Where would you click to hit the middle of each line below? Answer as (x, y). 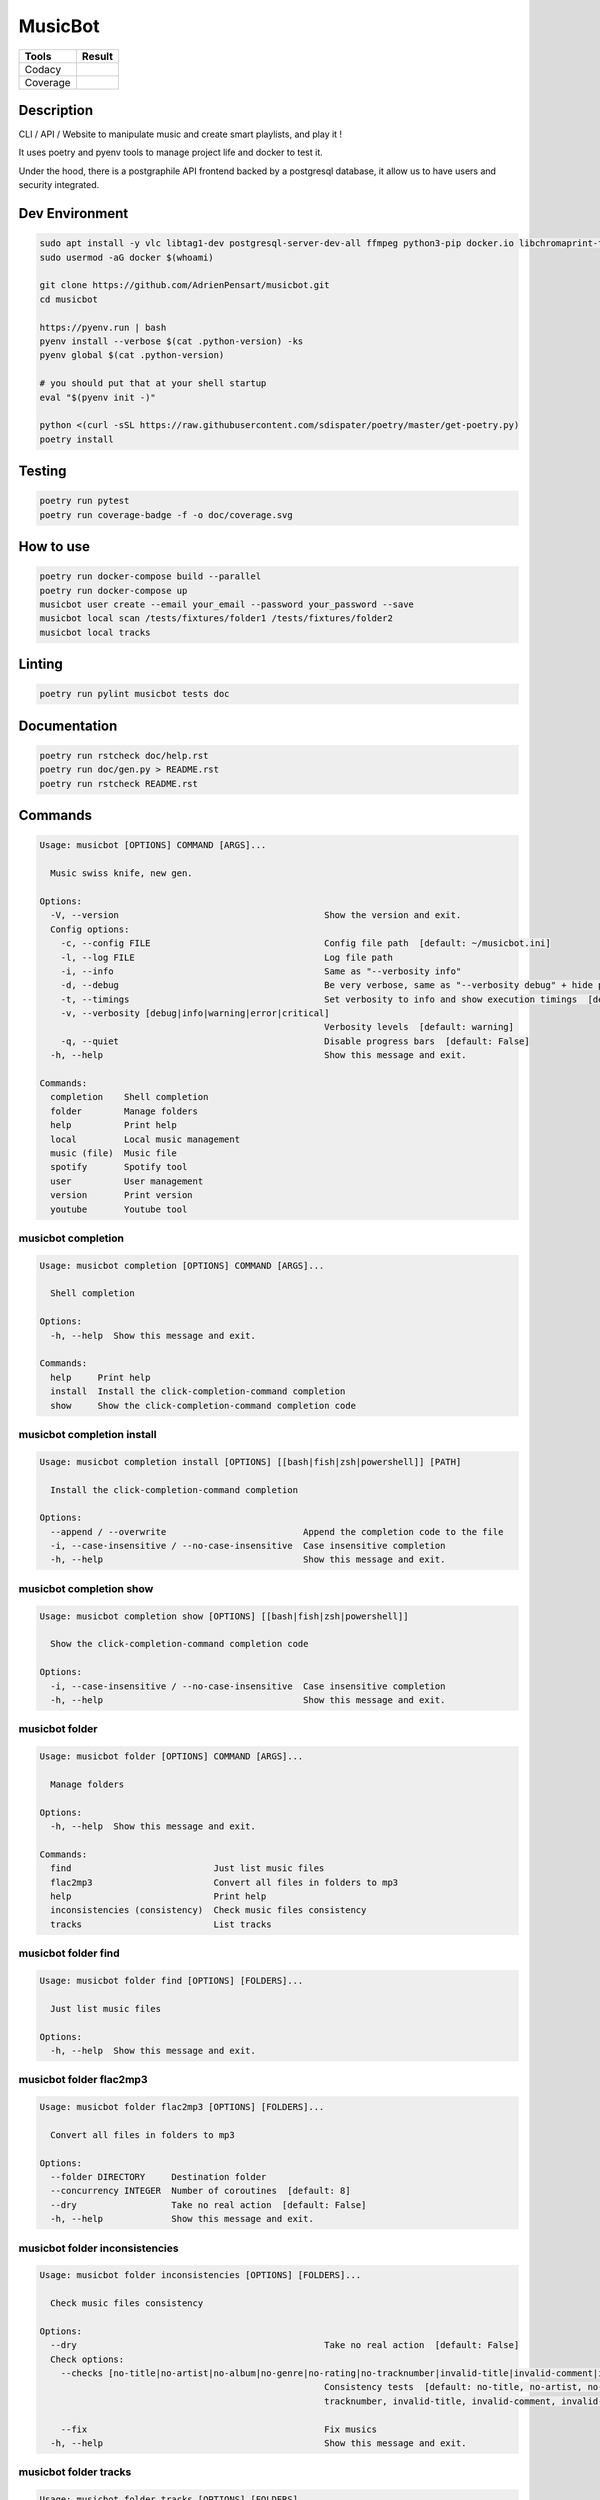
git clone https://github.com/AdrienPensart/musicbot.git (184, 285)
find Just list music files (187, 1868)
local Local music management (145, 1139)
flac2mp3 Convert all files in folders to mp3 (224, 1882)
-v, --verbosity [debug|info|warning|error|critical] (195, 1013)
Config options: (90, 929)
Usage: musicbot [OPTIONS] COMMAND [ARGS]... (153, 845)
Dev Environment (73, 213)
